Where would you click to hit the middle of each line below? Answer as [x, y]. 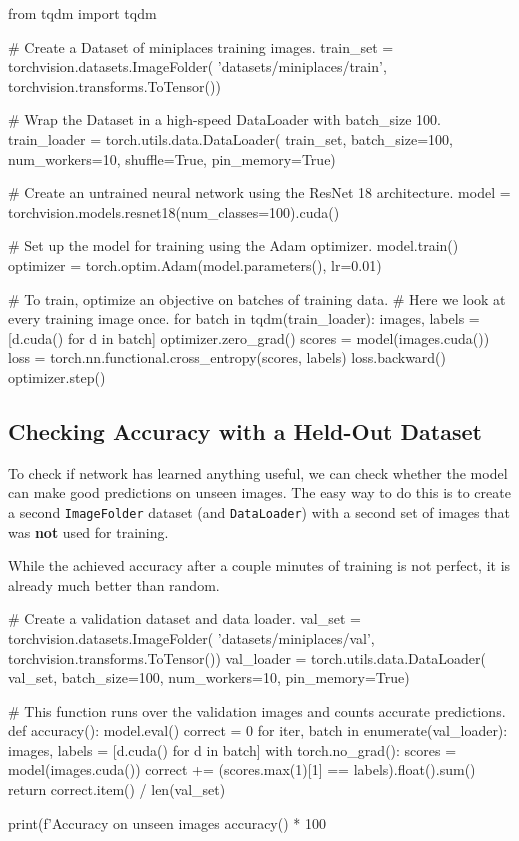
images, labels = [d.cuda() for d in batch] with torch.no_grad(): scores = [232, 749]
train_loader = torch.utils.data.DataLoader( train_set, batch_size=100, [230, 138]
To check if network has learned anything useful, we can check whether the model [258, 472]
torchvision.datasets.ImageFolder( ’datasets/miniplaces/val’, [191, 637]
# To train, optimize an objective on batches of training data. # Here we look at [257, 298]
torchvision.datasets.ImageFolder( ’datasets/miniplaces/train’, [197, 66]
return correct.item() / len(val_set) [117, 789]
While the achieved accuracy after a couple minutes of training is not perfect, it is [259, 565]
